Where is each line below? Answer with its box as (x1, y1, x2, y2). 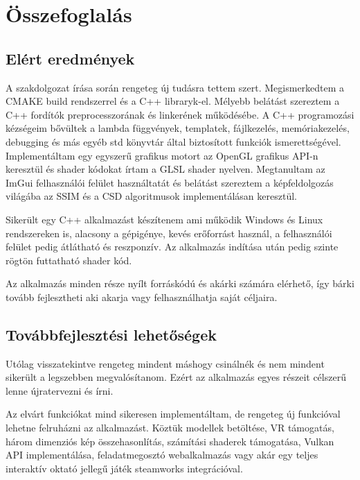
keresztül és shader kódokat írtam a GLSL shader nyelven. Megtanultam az (6, 162, 325, 176)
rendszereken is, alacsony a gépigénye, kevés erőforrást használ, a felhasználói (6, 225, 332, 240)
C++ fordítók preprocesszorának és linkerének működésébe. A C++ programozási (6, 107, 354, 121)
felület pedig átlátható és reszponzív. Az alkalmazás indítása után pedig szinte (6, 239, 339, 254)
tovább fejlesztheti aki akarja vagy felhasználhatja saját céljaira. (6, 289, 278, 304)
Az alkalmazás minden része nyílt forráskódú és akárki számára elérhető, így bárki (6, 276, 354, 291)
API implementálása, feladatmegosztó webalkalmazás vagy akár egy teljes (6, 447, 318, 462)
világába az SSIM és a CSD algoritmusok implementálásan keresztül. (6, 189, 297, 203)
